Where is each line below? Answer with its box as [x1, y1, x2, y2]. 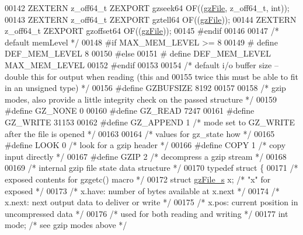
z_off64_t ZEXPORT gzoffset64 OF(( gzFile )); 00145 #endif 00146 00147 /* [5, 24, 279, 37]
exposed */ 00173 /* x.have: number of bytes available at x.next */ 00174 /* [5, 184, 280, 197]
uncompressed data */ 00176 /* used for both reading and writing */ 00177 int [5, 207, 288, 219]
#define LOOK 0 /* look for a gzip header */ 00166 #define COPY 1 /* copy [5, 139, 286, 151]
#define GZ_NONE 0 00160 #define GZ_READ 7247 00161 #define [5, 104, 255, 117]
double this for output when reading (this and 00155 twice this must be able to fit [5, 70, 298, 82]
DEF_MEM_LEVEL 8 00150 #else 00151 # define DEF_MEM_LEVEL [5, 47, 271, 59]
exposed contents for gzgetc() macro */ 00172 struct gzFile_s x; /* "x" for [5, 173, 271, 185]
